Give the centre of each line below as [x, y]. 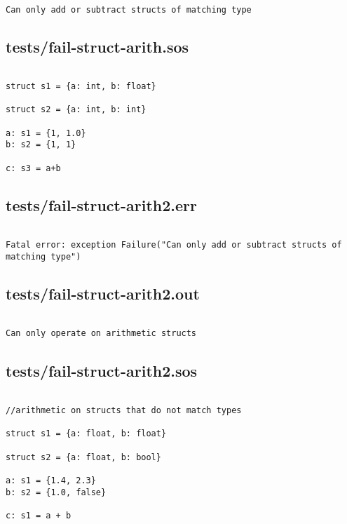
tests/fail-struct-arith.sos [97, 46]
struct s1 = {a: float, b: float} [86, 434]
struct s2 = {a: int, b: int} [76, 110]
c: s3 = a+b [33, 168]
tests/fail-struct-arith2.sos [102, 370]
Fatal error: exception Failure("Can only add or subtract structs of [174, 245]
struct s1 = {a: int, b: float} [81, 87]
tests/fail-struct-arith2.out [103, 293]
